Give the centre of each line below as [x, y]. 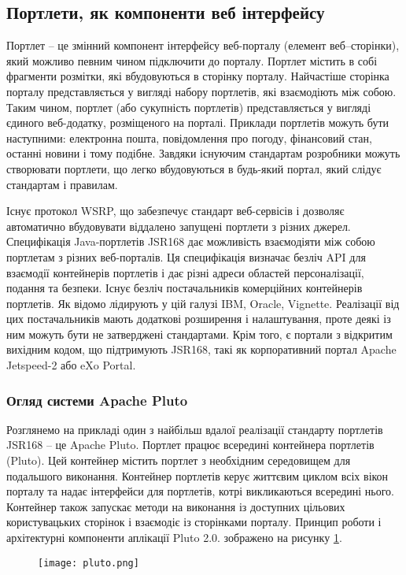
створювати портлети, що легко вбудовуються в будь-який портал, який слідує [194, 168]
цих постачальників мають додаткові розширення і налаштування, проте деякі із [199, 319]
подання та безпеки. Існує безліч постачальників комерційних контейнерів [185, 288]
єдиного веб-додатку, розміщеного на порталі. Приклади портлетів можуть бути [198, 122]
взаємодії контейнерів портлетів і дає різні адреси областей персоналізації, [185, 272]
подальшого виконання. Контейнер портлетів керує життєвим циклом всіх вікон [197, 475]
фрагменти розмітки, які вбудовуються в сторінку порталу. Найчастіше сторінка [198, 76]
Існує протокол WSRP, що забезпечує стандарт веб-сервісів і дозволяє [175, 211]
